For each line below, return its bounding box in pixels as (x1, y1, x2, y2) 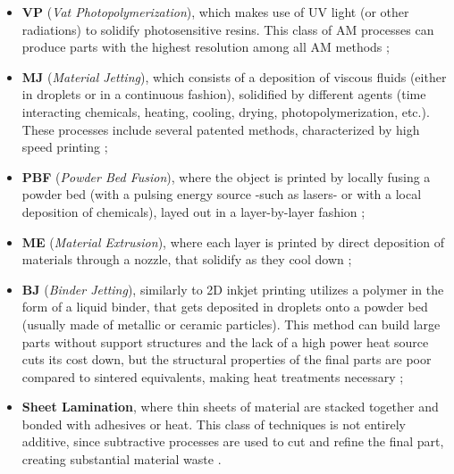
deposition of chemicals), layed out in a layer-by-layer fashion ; (21, 202, 366, 220)
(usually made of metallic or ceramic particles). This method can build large (21, 314, 441, 333)
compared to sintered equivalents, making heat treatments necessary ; (21, 367, 404, 386)
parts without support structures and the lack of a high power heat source (21, 332, 429, 351)
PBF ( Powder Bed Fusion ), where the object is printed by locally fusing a (21, 167, 431, 186)
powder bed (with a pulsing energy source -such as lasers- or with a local (21, 185, 422, 204)
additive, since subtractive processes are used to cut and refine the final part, (21, 432, 444, 451)
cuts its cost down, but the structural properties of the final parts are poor (21, 350, 432, 369)
